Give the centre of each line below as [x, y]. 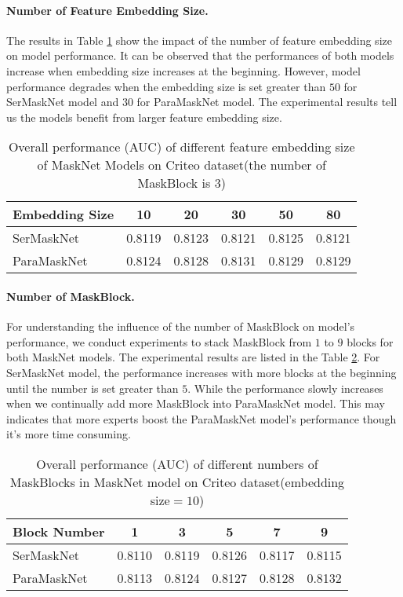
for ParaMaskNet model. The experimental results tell [267, 102]
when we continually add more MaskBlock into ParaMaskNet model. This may [196, 403]
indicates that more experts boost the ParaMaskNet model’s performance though [201, 418]
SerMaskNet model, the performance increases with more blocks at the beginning [201, 372]
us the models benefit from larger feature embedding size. [144, 117]
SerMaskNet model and [63, 102]
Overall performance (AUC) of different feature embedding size [182, 147]
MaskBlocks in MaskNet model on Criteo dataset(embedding [177, 482]
